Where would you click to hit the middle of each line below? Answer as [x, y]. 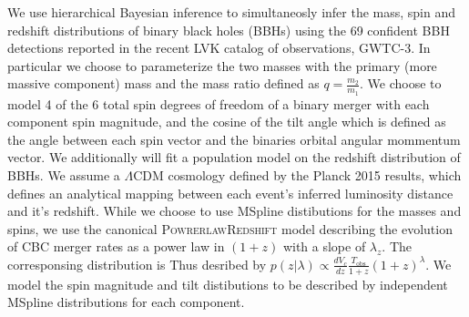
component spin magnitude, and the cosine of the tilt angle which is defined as [227, 122]
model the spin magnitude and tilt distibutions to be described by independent [228, 284]
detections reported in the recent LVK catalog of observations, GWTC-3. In [219, 48]
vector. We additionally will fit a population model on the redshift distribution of [234, 157]
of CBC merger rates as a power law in [116, 246]
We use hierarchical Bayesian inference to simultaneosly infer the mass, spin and [232, 12]
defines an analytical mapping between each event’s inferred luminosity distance [230, 193]
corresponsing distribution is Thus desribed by [137, 264]
